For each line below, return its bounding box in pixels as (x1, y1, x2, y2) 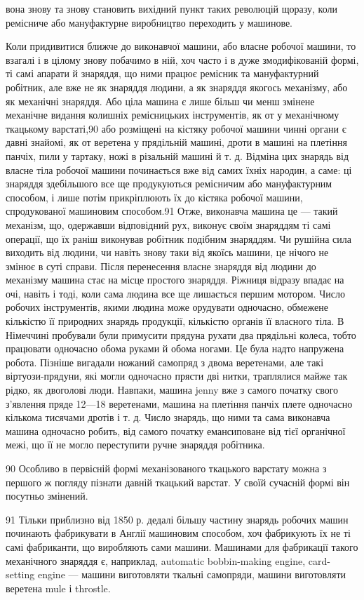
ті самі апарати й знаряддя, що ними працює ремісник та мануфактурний (6, 66, 319, 81)
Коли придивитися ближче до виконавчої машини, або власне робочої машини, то (6, 39, 356, 53)
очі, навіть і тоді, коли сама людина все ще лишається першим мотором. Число (6, 286, 345, 300)
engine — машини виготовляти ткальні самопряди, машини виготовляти (37, 567, 346, 582)
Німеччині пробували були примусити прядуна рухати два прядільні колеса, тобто (6, 327, 356, 342)
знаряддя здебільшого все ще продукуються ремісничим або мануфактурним (6, 176, 332, 191)
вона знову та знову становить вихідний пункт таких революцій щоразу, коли (6, 1, 337, 15)
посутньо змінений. (6, 488, 88, 503)
